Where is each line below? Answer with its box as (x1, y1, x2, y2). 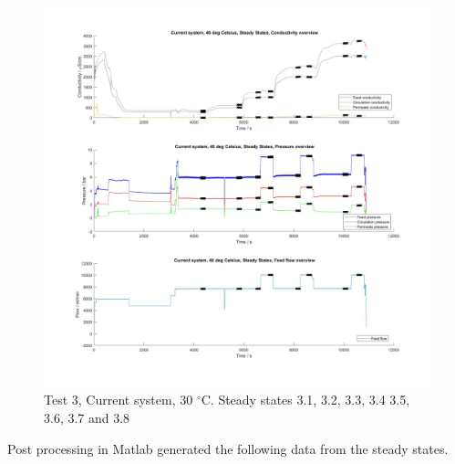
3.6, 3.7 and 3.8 (44, 407, 130, 427)
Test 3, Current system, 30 (44, 390, 193, 409)
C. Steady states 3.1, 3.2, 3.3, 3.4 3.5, (201, 390, 410, 409)
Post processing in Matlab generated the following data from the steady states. (7, 438, 449, 458)
